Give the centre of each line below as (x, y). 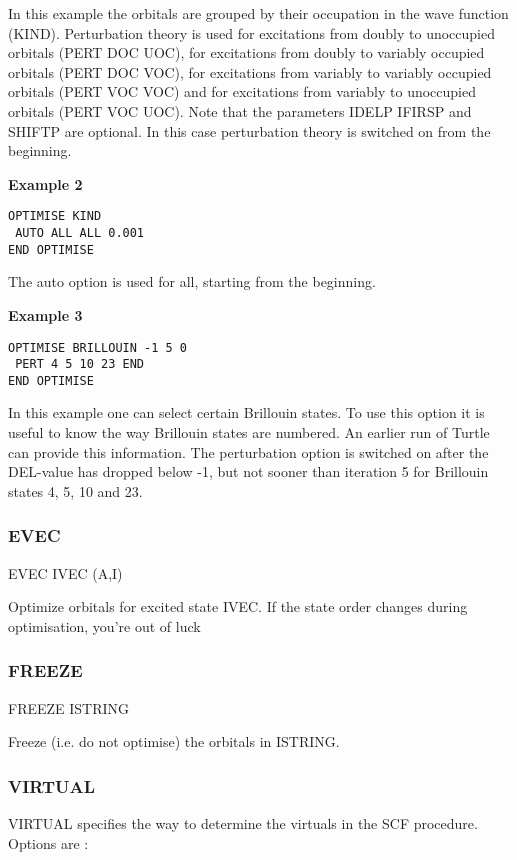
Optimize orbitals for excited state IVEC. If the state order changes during (238, 606)
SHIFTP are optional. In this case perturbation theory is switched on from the (249, 130)
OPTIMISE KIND (55, 216)
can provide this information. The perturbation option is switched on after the (248, 451)
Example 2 (45, 183)
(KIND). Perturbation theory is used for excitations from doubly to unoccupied (251, 32)
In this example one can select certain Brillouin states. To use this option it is (246, 412)
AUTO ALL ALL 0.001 (80, 233)
